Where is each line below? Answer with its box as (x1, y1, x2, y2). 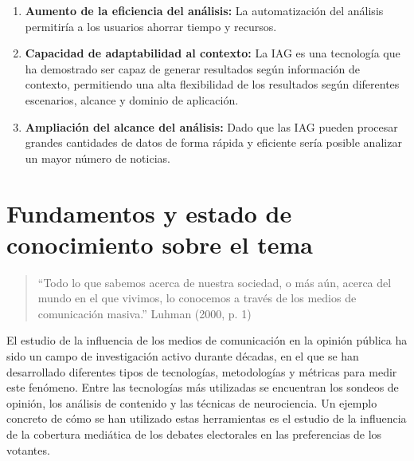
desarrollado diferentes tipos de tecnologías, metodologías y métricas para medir (6, 363, 397, 380)
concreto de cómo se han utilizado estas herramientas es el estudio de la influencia (6, 410, 407, 427)
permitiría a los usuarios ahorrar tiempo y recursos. (25, 18, 277, 34)
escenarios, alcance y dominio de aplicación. (25, 91, 239, 108)
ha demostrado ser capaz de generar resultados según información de (25, 60, 361, 77)
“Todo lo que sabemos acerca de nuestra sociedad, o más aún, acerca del (37, 274, 392, 290)
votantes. (6, 441, 50, 458)
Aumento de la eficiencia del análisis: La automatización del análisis (25, 2, 384, 18)
